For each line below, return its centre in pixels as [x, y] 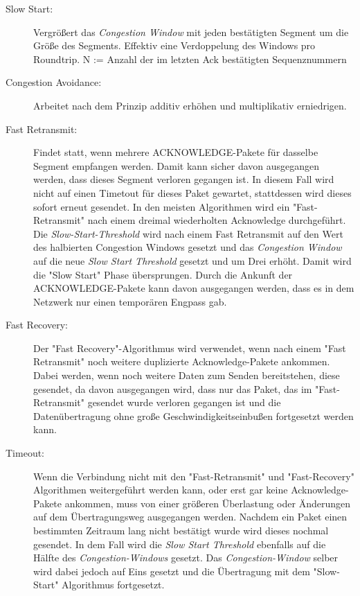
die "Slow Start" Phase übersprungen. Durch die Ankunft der [163, 274]
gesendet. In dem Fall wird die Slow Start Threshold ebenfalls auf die [180, 544]
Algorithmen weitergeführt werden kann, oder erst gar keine [161, 490]
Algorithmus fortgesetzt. [113, 585]
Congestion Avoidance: [54, 82]
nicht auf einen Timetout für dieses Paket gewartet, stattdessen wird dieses [192, 192]
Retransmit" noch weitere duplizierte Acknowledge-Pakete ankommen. [182, 361]
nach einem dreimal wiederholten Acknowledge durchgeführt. [217, 220]
